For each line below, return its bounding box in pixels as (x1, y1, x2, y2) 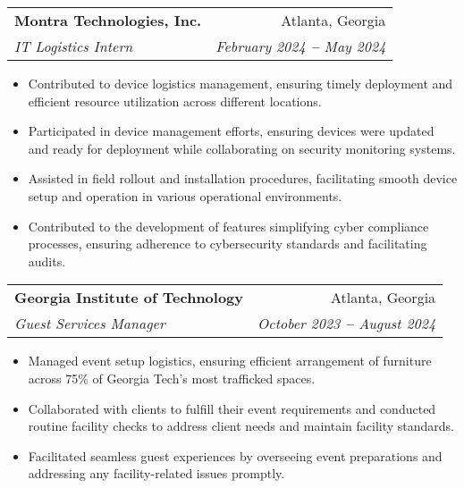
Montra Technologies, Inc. (14, 10, 202, 30)
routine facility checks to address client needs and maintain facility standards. (28, 416, 454, 435)
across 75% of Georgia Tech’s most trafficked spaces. (28, 368, 316, 387)
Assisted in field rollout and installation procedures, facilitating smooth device (28, 169, 458, 188)
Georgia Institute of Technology (14, 287, 244, 308)
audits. (28, 251, 66, 270)
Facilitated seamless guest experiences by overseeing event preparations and (28, 446, 443, 465)
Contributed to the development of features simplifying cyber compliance (28, 216, 429, 235)
